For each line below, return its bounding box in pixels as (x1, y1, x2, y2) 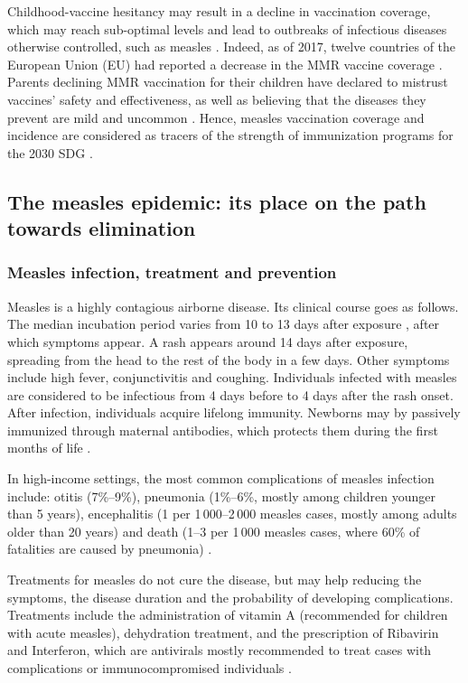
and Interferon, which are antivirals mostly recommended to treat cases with (7, 641, 432, 660)
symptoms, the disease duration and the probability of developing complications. (7, 587, 454, 606)
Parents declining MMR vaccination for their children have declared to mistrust (7, 72, 448, 91)
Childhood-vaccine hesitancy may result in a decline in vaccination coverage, (7, 2, 431, 20)
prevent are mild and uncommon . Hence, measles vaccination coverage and (7, 108, 425, 126)
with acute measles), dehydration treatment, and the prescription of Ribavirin (7, 622, 439, 641)
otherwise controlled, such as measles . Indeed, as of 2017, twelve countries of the (7, 37, 456, 56)
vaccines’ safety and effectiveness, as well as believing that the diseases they (7, 89, 426, 108)
